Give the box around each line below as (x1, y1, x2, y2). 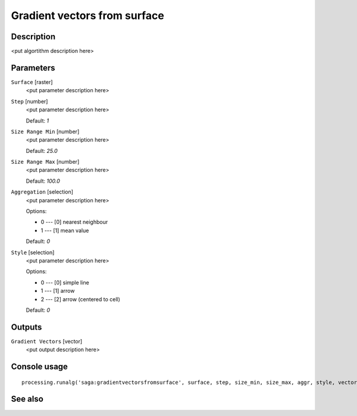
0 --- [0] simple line (40, 279, 89, 286)
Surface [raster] (11, 78, 53, 86)
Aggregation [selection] (11, 188, 74, 196)
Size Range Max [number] (11, 158, 80, 165)
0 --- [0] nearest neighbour (40, 218, 108, 226)
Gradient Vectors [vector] (11, 337, 83, 345)
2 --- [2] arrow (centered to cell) (40, 295, 120, 303)
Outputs (11, 322, 42, 332)
